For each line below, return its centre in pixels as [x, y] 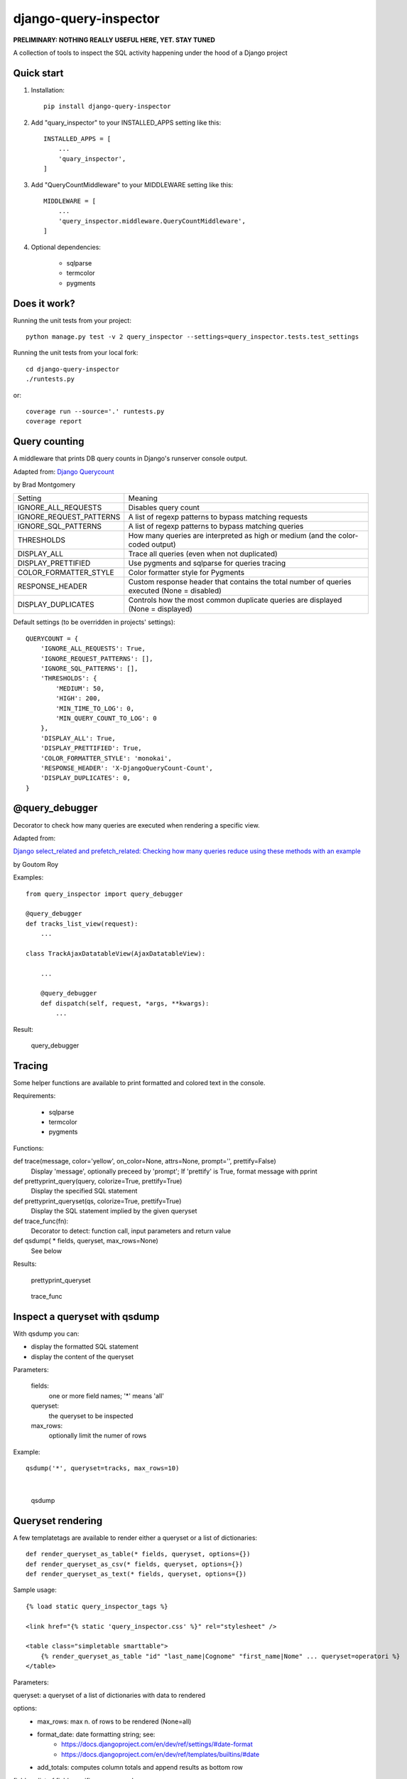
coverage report [54, 421]
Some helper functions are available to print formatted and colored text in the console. [139, 1082]
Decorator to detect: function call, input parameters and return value [131, 1230]
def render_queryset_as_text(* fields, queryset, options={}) [136, 1574]
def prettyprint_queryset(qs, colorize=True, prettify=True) [97, 1201]
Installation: [48, 90]
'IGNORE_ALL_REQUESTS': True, [93, 649]
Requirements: [34, 1096]
